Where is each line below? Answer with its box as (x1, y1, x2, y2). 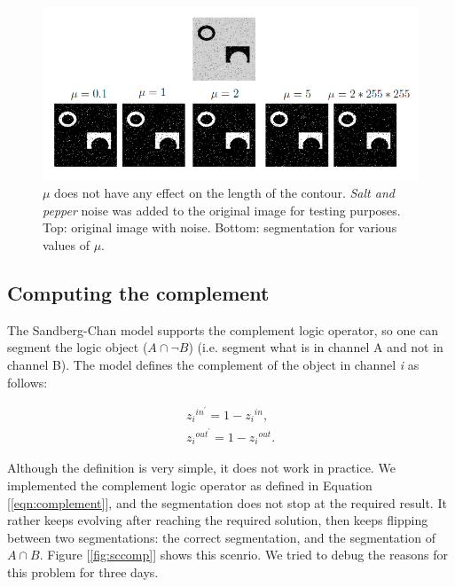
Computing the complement (7, 278, 270, 306)
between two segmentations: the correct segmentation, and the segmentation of (7, 528, 435, 546)
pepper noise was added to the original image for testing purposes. (43, 200, 401, 219)
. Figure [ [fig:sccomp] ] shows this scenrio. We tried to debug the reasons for (39, 545, 448, 564)
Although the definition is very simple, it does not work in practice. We (7, 458, 396, 477)
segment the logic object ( (7, 338, 148, 356)
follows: (7, 372, 48, 391)
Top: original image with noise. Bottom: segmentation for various (43, 218, 397, 237)
